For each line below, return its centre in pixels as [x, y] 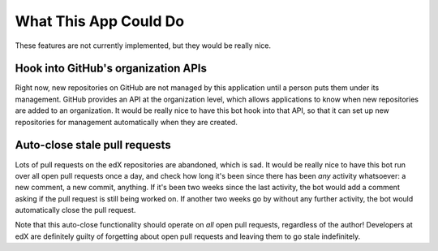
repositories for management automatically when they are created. [127, 122]
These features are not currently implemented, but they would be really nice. [143, 45]
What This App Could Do [100, 21]
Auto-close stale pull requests [93, 145]
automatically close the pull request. [75, 210]
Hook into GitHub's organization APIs [111, 69]
